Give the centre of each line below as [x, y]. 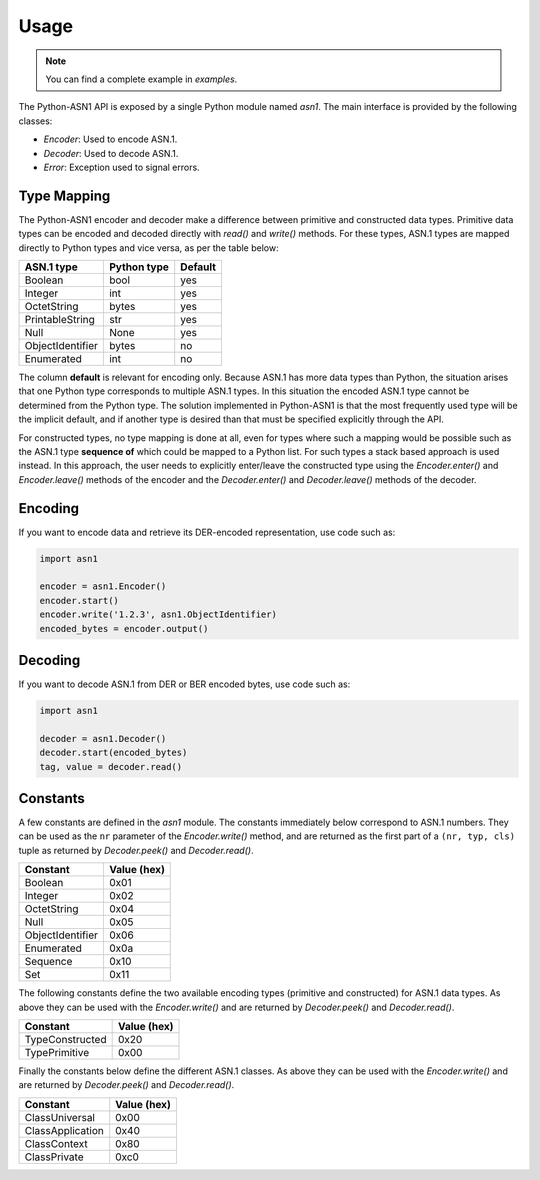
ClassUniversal [59, 1117]
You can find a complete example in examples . [141, 79]
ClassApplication [64, 1130]
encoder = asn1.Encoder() [103, 586]
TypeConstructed [65, 1040]
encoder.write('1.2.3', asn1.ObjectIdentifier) [158, 614]
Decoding [49, 660]
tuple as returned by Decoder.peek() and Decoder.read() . [136, 850]
